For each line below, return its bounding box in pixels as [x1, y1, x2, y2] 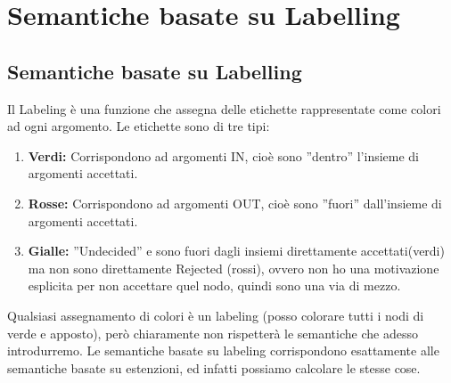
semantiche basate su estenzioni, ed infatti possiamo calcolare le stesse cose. [7, 358, 421, 377]
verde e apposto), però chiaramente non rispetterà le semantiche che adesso [7, 323, 418, 342]
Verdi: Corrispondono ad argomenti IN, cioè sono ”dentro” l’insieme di [28, 146, 420, 165]
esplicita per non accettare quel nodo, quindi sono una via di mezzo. [28, 276, 401, 295]
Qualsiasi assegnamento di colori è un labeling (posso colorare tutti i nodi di [7, 306, 424, 324]
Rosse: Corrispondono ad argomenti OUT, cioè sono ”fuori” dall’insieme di [28, 193, 442, 212]
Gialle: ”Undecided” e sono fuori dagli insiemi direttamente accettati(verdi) [28, 241, 445, 260]
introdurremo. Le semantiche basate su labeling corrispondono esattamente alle [7, 341, 439, 360]
